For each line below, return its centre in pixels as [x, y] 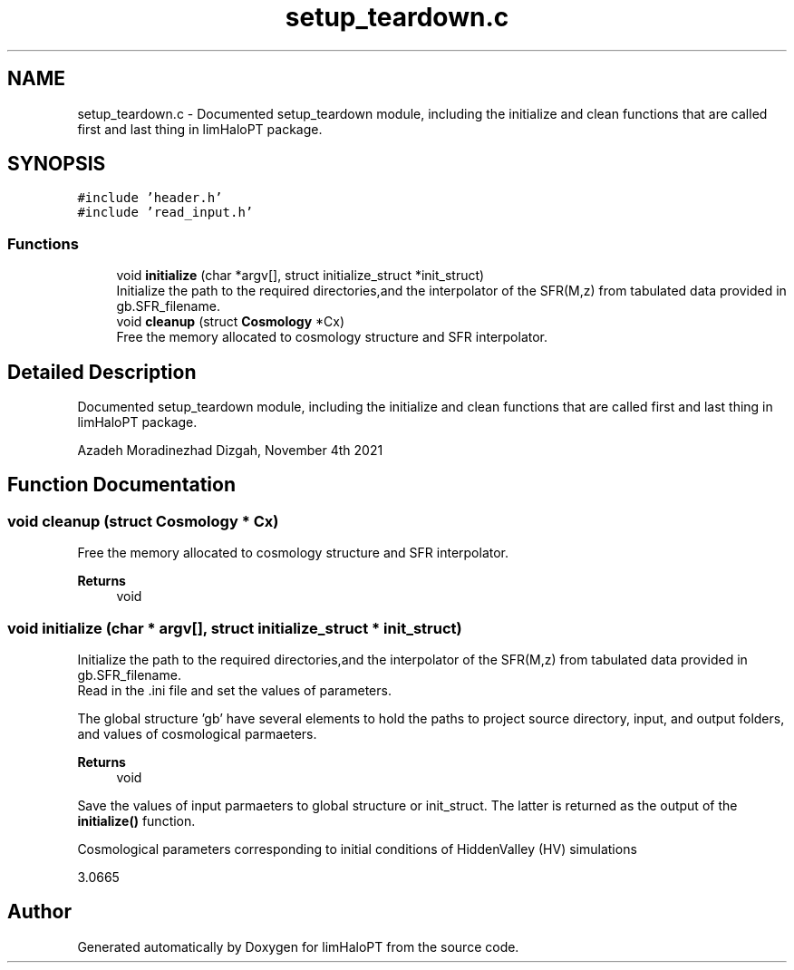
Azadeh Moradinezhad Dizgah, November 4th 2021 [230, 451]
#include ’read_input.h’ [165, 213]
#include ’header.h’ [150, 198]
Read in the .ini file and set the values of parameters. [234, 690]
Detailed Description [102, 372]
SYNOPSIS [57, 164]
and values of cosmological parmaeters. [197, 734]
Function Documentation [121, 485]
